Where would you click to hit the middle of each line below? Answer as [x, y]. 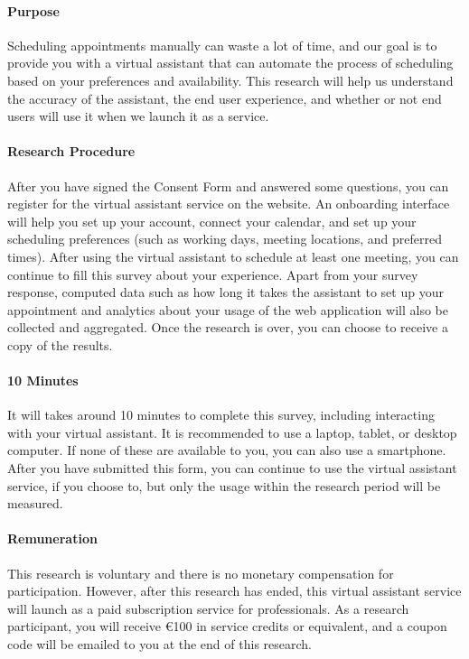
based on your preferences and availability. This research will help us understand [230, 80]
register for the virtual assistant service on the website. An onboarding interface [229, 204]
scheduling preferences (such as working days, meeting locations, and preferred [225, 239]
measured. [35, 503]
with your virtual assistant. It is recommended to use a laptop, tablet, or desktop [232, 432]
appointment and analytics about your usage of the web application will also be [228, 309]
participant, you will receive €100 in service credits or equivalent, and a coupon [227, 626]
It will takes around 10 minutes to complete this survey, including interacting [221, 415]
